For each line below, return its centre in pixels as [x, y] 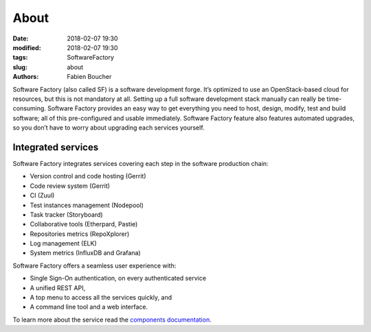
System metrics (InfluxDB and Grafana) [85, 253]
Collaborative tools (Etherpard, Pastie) [84, 224]
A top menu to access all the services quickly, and [101, 298]
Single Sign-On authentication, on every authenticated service [118, 278]
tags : [20, 58]
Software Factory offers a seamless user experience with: [94, 265]
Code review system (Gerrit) [70, 186]
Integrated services [56, 147]
